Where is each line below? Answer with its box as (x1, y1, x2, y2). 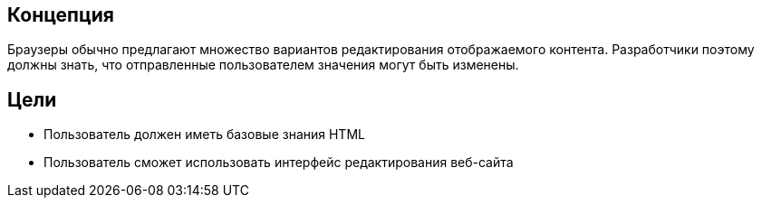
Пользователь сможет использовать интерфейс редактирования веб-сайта (43, 154, 514, 171)
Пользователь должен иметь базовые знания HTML (43, 126, 365, 143)
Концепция (7, 4, 114, 26)
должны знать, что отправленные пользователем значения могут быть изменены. (7, 57, 519, 73)
